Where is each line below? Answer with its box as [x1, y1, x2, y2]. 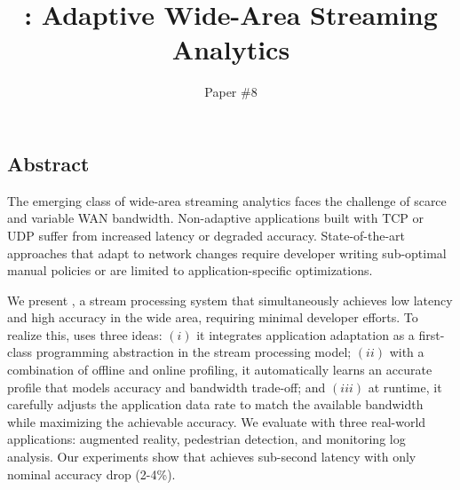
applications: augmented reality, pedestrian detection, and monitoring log [7, 430, 406, 448]
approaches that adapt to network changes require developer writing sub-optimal [7, 243, 447, 262]
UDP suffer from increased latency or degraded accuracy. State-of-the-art [7, 225, 406, 244]
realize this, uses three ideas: [7, 325, 163, 344]
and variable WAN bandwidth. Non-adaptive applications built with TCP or [7, 209, 424, 227]
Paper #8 [204, 83, 258, 101]
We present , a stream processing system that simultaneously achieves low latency [7, 290, 453, 309]
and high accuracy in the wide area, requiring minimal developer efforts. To [7, 308, 418, 327]
